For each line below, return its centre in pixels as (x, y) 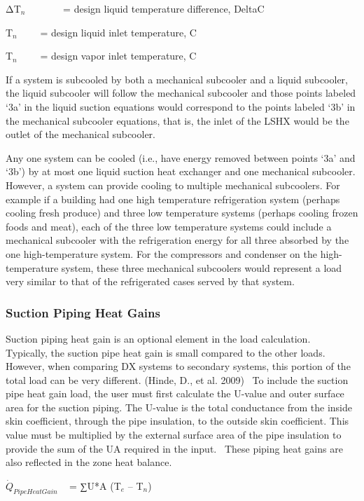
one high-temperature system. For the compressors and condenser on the (161, 253)
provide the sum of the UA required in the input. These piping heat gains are (174, 448)
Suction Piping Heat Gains (83, 312)
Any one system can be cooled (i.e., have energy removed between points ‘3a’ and (181, 157)
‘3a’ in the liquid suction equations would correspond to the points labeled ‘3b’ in (181, 106)
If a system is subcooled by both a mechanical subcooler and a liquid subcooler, (177, 79)
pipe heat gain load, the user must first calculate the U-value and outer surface (175, 393)
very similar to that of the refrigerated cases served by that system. (150, 281)
